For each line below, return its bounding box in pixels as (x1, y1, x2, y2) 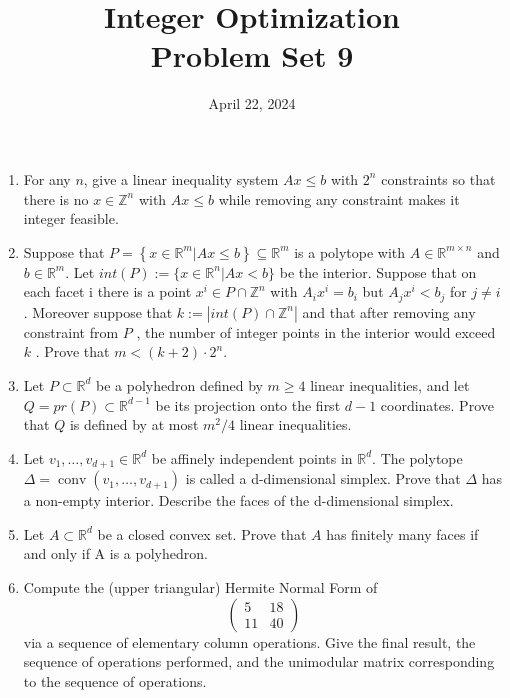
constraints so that (381, 168, 496, 189)
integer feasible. (23, 208, 119, 229)
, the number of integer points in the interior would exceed (136, 321, 496, 342)
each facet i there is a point (23, 281, 192, 302)
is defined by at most (69, 414, 199, 435)
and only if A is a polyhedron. (23, 543, 208, 564)
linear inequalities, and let (310, 374, 470, 395)
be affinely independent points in (151, 447, 353, 468)
